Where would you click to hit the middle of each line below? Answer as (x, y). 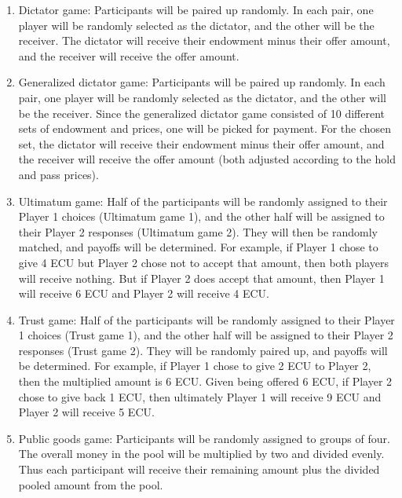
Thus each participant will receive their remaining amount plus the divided (199, 469)
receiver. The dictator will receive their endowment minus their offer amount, (204, 40)
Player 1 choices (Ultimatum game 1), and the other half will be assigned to (201, 216)
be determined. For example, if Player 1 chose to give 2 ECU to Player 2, (195, 366)
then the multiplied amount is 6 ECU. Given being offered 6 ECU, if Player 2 (205, 381)
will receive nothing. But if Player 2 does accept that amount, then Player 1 (201, 278)
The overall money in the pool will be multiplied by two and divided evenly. (201, 454)
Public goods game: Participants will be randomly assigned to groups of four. (204, 438)
